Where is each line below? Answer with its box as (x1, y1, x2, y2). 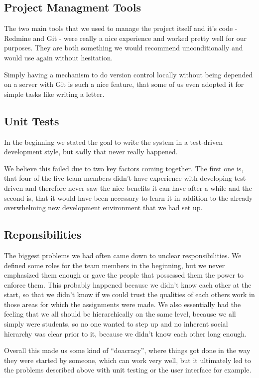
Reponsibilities (4, 227, 82, 242)
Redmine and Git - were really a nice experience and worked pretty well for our (4, 32, 247, 43)
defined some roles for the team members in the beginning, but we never (4, 260, 225, 270)
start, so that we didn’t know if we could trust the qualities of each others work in (4, 289, 255, 300)
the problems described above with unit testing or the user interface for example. (4, 365, 252, 375)
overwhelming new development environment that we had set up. (4, 202, 203, 213)
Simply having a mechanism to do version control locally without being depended (4, 69, 253, 79)
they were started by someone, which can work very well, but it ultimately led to (4, 355, 251, 365)
